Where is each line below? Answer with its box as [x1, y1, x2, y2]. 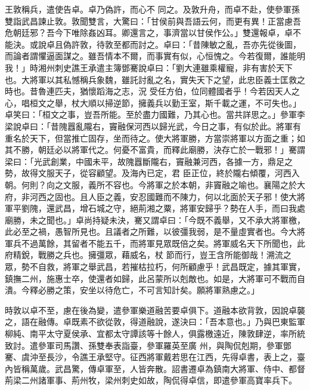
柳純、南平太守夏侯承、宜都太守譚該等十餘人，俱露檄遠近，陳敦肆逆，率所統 [5, 327, 305, 340]
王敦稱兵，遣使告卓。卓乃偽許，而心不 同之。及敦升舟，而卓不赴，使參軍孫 [5, 3, 300, 15]
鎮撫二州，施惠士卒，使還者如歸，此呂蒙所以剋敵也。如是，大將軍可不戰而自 [5, 272, 305, 284]
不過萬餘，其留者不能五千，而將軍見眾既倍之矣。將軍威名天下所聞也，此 [21, 237, 305, 249]
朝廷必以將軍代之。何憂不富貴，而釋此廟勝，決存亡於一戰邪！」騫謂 [38, 143, 305, 156]
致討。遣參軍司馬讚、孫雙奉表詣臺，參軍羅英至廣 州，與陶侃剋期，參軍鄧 [5, 339, 292, 351]
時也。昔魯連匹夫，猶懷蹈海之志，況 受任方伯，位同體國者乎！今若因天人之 [5, 85, 300, 97]
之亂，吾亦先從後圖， [217, 38, 301, 50]
